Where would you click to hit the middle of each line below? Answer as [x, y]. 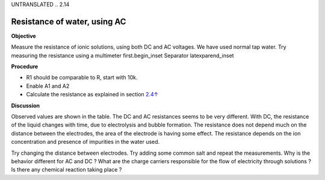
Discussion [26, 105]
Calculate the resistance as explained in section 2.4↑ [92, 95]
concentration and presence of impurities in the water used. [85, 142]
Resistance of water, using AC [69, 21]
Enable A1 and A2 [48, 86]
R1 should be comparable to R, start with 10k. [82, 78]
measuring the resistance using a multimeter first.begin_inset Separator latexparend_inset [122, 55]
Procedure [25, 67]
